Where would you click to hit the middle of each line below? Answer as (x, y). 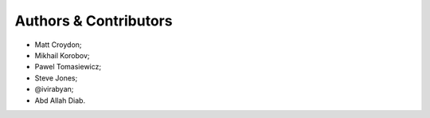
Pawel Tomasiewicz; (68, 67)
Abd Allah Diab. (60, 100)
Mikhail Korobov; (63, 55)
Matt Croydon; (59, 45)
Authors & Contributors (94, 21)
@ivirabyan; (54, 89)
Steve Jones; (56, 78)
